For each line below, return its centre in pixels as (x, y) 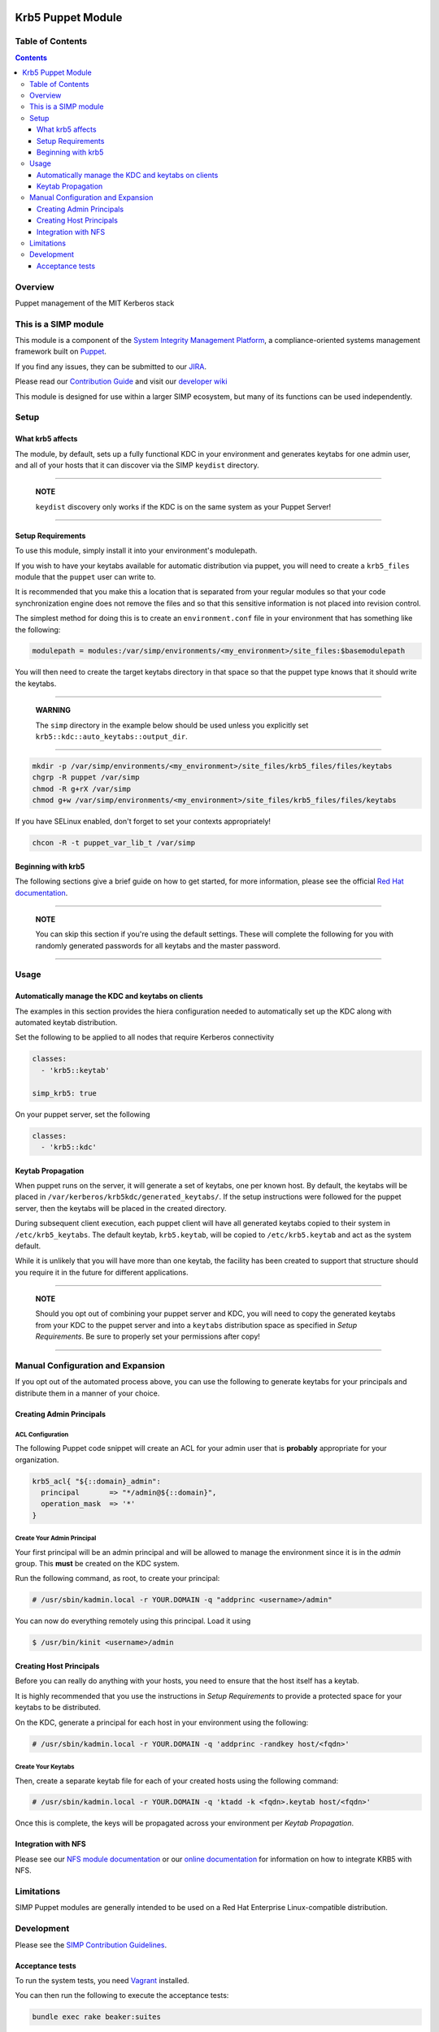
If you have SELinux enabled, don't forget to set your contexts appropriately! (143, 822)
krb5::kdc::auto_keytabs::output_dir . (112, 736)
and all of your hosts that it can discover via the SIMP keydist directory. (137, 465)
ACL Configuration (42, 1435)
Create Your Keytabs (45, 1767)
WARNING (53, 710)
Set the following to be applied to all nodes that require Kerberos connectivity (145, 1037)
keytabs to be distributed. (58, 1708)
